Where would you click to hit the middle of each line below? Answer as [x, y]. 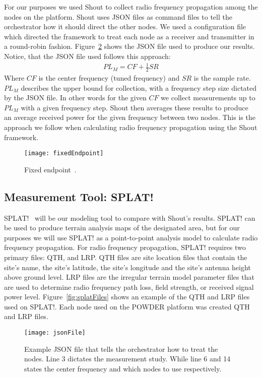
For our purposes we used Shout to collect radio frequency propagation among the [131, 7]
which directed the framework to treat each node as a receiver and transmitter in [129, 36]
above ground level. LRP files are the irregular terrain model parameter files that [129, 277]
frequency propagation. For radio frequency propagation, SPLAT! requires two [125, 247]
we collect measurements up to [208, 98]
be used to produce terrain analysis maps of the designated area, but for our [122, 228]
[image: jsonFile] [55, 333]
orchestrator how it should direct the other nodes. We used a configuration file [125, 26]
